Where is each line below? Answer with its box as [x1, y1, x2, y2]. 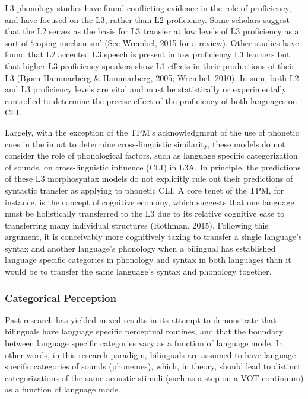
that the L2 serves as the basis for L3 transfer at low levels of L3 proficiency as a [5, 25, 299, 37]
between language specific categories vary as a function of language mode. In [5, 337, 284, 349]
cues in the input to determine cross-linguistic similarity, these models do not [5, 137, 285, 150]
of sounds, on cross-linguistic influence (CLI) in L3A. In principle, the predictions [5, 160, 301, 173]
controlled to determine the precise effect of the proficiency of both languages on [5, 94, 297, 107]
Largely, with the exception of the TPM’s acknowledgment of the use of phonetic [5, 126, 299, 138]
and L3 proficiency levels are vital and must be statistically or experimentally [5, 83, 287, 95]
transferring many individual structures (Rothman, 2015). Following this [5, 218, 268, 231]
